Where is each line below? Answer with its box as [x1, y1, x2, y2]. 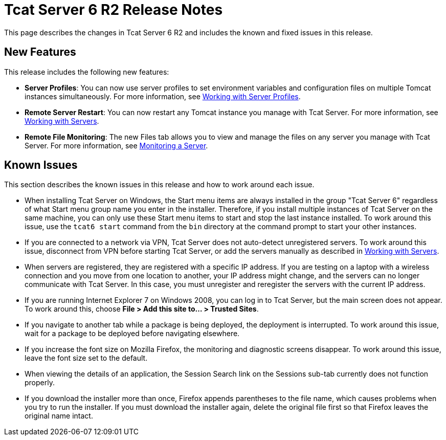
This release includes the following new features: [4, 67, 169, 76]
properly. [25, 378, 55, 387]
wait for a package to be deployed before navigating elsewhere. [25, 329, 240, 338]
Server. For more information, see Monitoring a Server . [25, 141, 208, 150]
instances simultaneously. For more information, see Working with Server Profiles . [25, 92, 301, 101]
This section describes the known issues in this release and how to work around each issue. [4, 180, 315, 189]
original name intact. [25, 411, 93, 421]
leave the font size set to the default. [25, 354, 148, 363]
